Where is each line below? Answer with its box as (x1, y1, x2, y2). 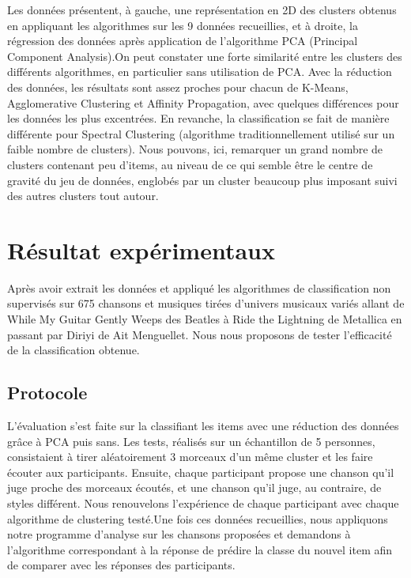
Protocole (7, 380, 88, 405)
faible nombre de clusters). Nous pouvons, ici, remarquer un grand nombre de (7, 141, 383, 157)
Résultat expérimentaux (7, 233, 275, 266)
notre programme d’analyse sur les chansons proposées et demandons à (7, 526, 351, 542)
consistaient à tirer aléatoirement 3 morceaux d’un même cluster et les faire (7, 448, 373, 465)
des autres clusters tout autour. (7, 187, 159, 204)
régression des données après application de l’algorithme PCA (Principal (7, 32, 358, 49)
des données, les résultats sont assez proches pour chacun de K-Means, (7, 78, 349, 95)
